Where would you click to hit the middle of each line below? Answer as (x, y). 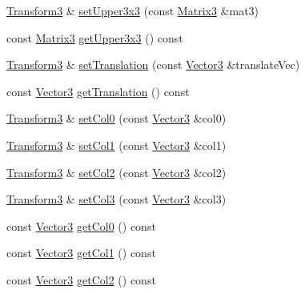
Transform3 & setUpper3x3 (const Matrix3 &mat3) (133, 10)
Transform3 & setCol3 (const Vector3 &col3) (116, 199)
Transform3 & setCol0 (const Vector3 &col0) (116, 118)
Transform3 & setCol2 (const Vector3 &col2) (116, 172)
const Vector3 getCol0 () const (81, 226)
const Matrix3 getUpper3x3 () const (95, 37)
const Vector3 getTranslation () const (98, 91)
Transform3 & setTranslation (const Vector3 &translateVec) (153, 64)
